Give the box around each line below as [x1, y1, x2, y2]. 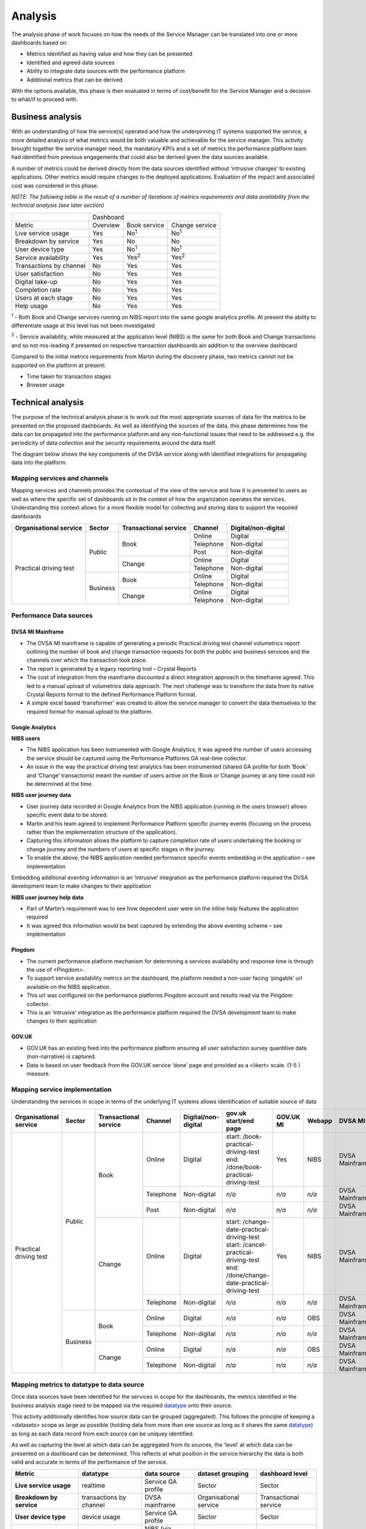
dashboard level [260, 1470, 308, 1478]
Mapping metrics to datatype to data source [11, 1380, 145, 1388]
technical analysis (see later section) [11, 202, 104, 209]
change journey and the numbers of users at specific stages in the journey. [26, 845, 216, 853]
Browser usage [26, 381, 65, 388]
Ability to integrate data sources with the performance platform [26, 67, 185, 75]
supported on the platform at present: [11, 361, 106, 369]
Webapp [307, 1117, 332, 1125]
